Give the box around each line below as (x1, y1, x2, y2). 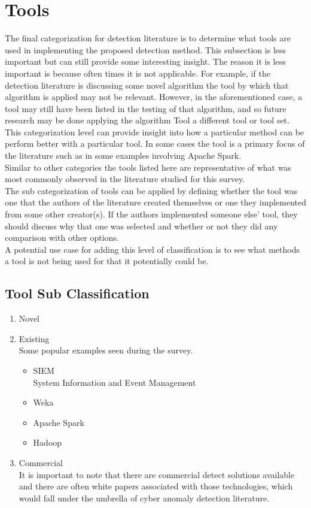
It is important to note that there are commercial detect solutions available (19, 468, 295, 480)
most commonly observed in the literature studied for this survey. (5, 173, 245, 185)
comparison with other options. (5, 231, 119, 244)
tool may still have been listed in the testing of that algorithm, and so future (5, 102, 286, 114)
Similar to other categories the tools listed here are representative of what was (5, 161, 291, 173)
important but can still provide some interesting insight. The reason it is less (5, 55, 286, 68)
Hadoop (33, 436, 62, 449)
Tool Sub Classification (5, 284, 150, 303)
